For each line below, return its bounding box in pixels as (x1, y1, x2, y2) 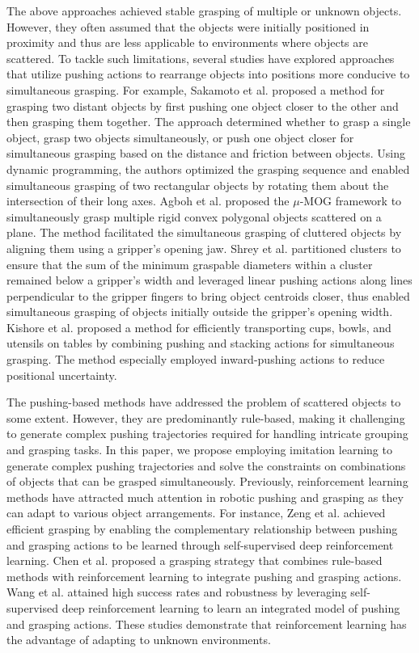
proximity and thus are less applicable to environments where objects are (6, 34, 369, 51)
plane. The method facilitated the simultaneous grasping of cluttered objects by (6, 224, 402, 241)
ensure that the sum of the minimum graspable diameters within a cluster (6, 255, 373, 272)
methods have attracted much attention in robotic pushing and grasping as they (6, 488, 404, 505)
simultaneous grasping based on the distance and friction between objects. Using (6, 145, 405, 162)
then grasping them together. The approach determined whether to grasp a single (6, 113, 411, 130)
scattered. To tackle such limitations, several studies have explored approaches (6, 49, 395, 66)
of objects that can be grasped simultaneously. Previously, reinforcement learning (6, 473, 408, 490)
